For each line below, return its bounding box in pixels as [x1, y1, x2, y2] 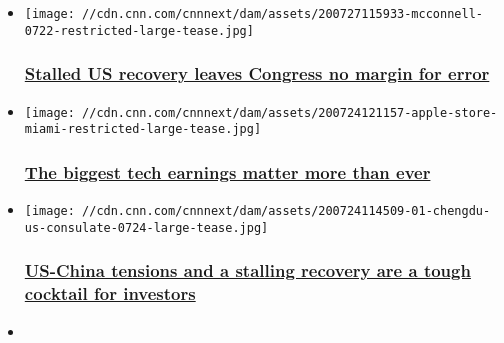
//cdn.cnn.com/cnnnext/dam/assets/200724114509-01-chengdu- [82, 204, 491, 219]
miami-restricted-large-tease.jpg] [24, 122, 262, 137]
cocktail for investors [24, 281, 196, 306]
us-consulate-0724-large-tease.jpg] [24, 220, 269, 235]
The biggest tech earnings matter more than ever [24, 159, 431, 184]
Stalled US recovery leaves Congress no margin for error [24, 61, 490, 86]
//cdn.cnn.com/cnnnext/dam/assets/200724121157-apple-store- [82, 105, 498, 120]
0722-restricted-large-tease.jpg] [24, 23, 254, 38]
